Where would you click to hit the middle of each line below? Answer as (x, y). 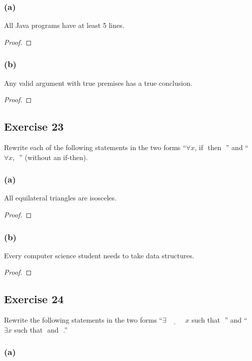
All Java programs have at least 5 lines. (64, 25)
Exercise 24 (34, 299)
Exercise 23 (34, 126)
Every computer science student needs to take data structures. (99, 255)
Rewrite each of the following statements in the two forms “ (95, 147)
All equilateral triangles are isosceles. (60, 198)
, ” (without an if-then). (50, 157)
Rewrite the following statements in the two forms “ (83, 320)
